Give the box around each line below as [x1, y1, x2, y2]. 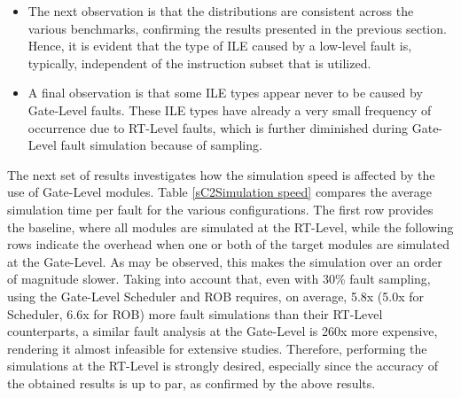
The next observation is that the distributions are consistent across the [27, 2, 414, 20]
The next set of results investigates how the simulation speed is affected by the [7, 165, 435, 183]
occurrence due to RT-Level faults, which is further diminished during [27, 118, 409, 137]
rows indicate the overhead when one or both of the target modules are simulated [7, 235, 449, 254]
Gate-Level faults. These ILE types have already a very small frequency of [27, 100, 432, 119]
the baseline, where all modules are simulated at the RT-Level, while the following [7, 217, 454, 236]
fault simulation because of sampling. [60, 136, 262, 154]
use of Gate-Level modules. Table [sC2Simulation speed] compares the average [7, 183, 433, 201]
